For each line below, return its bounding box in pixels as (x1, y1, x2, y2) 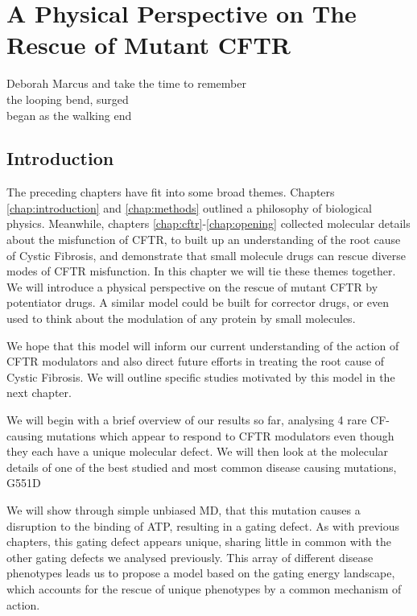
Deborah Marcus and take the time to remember (6, 75, 246, 92)
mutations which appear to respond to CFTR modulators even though (46, 427, 394, 444)
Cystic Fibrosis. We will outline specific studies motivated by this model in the (6, 368, 395, 385)
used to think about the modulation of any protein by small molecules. (6, 310, 356, 327)
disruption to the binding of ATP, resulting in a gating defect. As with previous (6, 517, 399, 534)
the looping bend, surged (6, 90, 129, 107)
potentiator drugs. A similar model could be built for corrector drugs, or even (6, 294, 390, 311)
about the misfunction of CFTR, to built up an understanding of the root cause (6, 231, 401, 248)
